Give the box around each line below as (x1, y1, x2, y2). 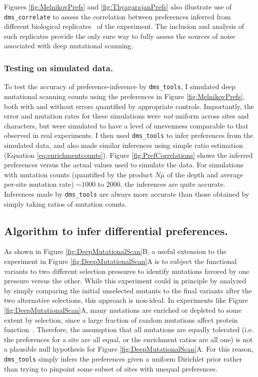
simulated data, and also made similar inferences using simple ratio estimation (4, 139, 243, 150)
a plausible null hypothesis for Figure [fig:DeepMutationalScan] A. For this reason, (4, 344, 254, 354)
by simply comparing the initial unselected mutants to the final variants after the (4, 285, 252, 295)
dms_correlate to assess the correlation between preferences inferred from (4, 11, 231, 21)
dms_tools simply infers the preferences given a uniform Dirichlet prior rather (4, 353, 243, 364)
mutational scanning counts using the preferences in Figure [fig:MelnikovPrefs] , (4, 91, 245, 101)
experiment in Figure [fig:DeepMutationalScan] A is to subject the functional (4, 255, 237, 266)
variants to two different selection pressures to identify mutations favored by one (4, 265, 250, 276)
